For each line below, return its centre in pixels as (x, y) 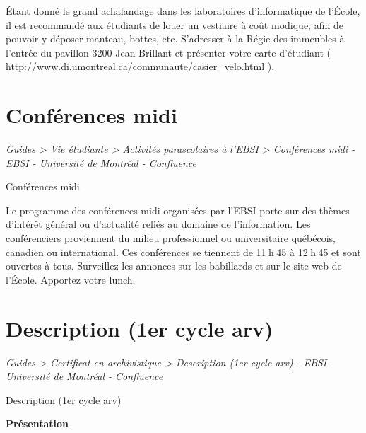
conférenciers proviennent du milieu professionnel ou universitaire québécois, (171, 238)
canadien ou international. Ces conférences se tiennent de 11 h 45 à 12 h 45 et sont (183, 252)
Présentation (37, 423)
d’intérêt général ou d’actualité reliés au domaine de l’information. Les (158, 224)
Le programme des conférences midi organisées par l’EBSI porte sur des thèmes (178, 210)
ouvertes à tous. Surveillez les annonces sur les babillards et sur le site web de (174, 266)
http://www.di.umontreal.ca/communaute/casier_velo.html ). (140, 66)
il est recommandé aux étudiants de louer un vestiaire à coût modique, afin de (175, 24)
